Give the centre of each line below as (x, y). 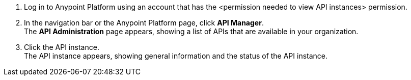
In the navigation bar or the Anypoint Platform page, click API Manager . (144, 23)
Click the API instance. (62, 47)
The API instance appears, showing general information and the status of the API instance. (176, 56)
